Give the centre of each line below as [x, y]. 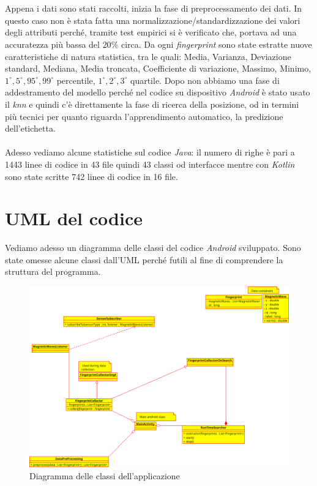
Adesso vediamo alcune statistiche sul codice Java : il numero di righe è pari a [150, 152]
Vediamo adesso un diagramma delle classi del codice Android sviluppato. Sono [153, 248]
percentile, [76, 80]
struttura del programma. [53, 271]
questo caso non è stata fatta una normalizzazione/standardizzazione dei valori [153, 20]
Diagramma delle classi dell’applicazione [105, 475]
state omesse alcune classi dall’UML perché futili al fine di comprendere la [144, 259]
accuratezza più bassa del [52, 44]
